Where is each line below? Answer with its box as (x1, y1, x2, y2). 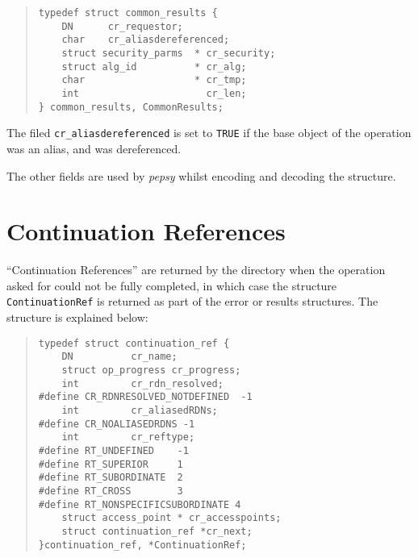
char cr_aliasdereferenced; (61, 34, 230, 46)
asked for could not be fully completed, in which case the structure (6, 277, 337, 294)
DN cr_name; (61, 351, 178, 363)
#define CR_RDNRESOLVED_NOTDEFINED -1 (38, 391, 253, 403)
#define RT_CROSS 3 (38, 485, 183, 497)
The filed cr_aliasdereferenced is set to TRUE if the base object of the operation (6, 124, 412, 141)
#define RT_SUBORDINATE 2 (38, 472, 183, 484)
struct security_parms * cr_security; (61, 47, 276, 59)
